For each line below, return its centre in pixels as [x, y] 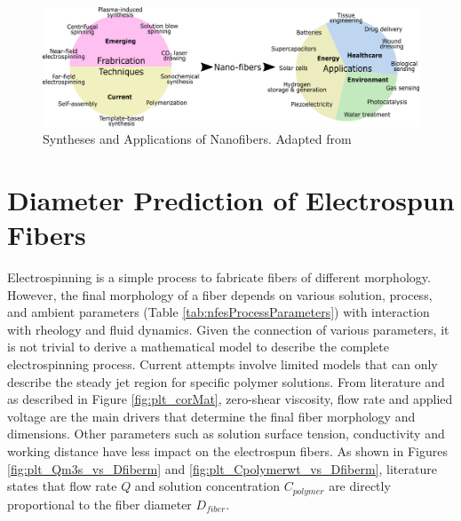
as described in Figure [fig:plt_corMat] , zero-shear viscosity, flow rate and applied [230, 399]
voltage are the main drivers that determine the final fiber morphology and [211, 416]
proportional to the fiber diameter [99, 504]
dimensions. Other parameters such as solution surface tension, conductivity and [226, 434]
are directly [360, 486]
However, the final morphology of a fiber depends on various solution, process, [220, 294]
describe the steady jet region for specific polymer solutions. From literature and [226, 381]
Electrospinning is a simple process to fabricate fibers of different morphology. [219, 277]
